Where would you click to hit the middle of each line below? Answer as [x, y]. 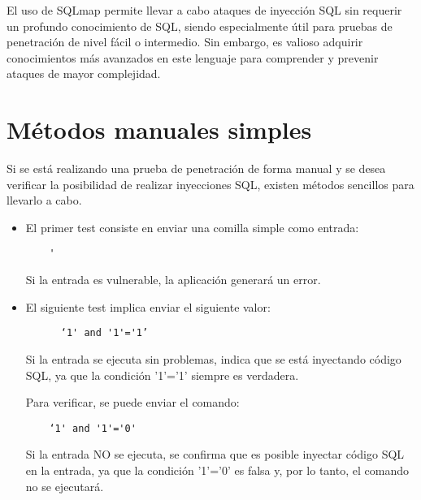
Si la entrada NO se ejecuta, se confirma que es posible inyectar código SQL [215, 454]
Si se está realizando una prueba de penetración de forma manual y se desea [196, 168]
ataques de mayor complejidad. [84, 73]
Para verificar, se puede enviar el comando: [132, 402]
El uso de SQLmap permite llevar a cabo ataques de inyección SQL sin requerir [204, 10]
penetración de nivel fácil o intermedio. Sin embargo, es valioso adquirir [185, 42]
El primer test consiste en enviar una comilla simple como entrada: [192, 227]
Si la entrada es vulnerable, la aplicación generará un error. [173, 280]
